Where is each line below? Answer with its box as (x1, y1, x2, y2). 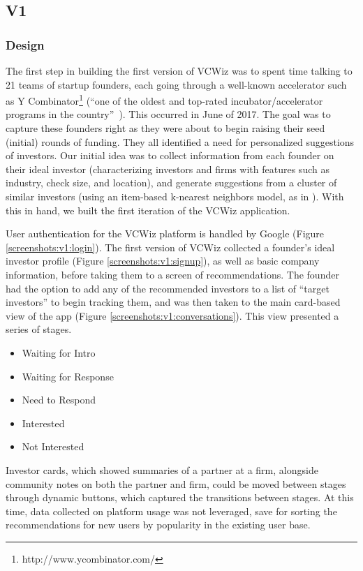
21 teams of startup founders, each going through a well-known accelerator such (6, 77, 347, 91)
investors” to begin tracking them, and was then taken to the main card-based (6, 295, 341, 309)
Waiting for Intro (22, 345, 96, 359)
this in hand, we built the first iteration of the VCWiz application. (6, 202, 290, 217)
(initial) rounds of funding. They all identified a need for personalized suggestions (6, 134, 355, 149)
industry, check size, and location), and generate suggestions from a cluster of (6, 175, 337, 190)
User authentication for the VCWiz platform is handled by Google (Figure (6, 226, 325, 241)
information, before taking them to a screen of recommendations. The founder (6, 267, 339, 281)
